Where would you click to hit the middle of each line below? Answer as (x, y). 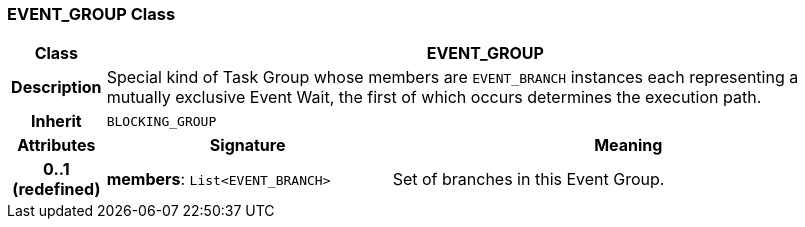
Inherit (56, 121)
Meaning (628, 145)
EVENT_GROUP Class (91, 14)
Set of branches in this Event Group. (528, 179)
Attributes (56, 145)
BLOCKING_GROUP (161, 121)
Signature (247, 145)
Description (56, 87)
